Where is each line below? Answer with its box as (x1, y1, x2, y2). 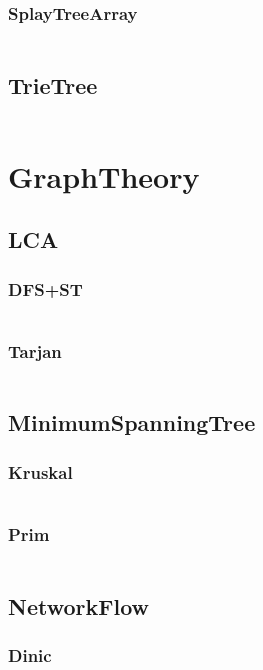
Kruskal (8, 459, 73, 484)
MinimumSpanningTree (8, 407, 256, 438)
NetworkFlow (8, 590, 149, 621)
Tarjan (8, 338, 62, 363)
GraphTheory (8, 155, 200, 196)
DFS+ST (8, 276, 83, 301)
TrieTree (8, 69, 98, 100)
